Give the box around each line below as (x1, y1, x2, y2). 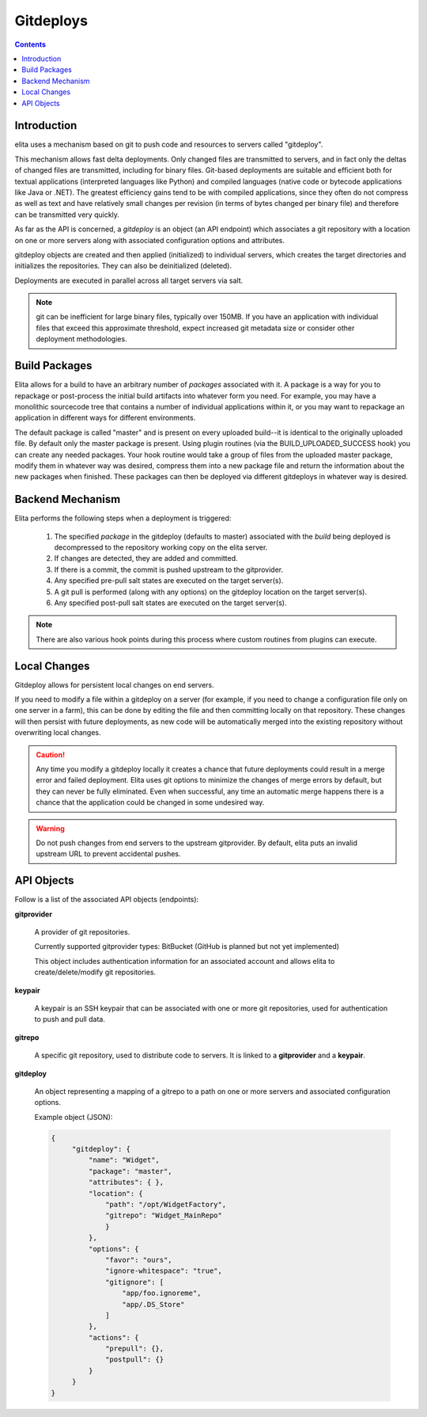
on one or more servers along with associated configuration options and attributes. (14, 235, 285, 245)
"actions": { (88, 1333, 139, 1342)
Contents (14, 40, 47, 49)
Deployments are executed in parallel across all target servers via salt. (14, 276, 244, 285)
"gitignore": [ (105, 1278, 164, 1286)
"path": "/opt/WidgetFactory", (105, 1200, 227, 1209)
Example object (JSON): (34, 1112, 113, 1122)
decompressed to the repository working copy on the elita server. (54, 543, 268, 552)
